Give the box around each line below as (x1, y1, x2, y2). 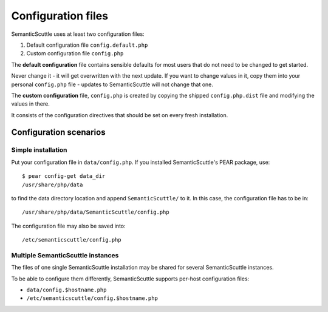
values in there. (11, 100, 50, 107)
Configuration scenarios (11, 127, 106, 138)
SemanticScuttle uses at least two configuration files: (11, 30, 145, 38)
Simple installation (11, 146, 67, 154)
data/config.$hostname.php (26, 287, 107, 294)
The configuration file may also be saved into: (11, 222, 126, 229)
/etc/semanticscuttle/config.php (22, 237, 121, 243)
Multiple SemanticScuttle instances (11, 251, 119, 259)
